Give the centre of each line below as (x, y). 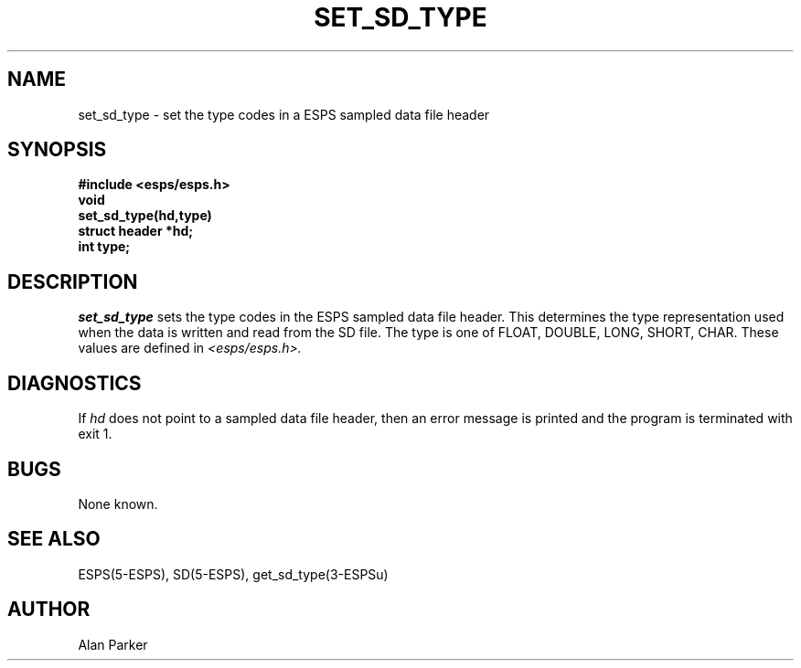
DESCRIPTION (73, 281)
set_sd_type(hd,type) (145, 216)
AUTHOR (49, 610)
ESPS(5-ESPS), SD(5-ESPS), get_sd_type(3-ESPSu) (233, 574)
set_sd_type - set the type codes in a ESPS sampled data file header (284, 114)
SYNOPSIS (57, 150)
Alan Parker (113, 644)
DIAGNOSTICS (75, 383)
